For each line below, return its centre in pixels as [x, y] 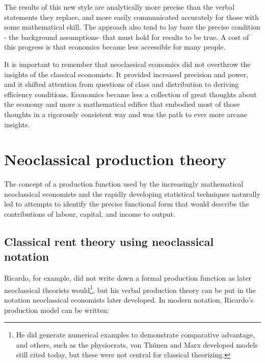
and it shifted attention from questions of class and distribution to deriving [122, 84]
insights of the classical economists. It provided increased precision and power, [126, 74]
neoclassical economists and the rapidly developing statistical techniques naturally [132, 194]
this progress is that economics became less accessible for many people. [115, 47]
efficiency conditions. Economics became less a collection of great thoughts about [130, 94]
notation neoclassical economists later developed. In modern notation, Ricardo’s [129, 300]
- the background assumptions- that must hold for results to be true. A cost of [127, 37]
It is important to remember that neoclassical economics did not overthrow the [127, 64]
